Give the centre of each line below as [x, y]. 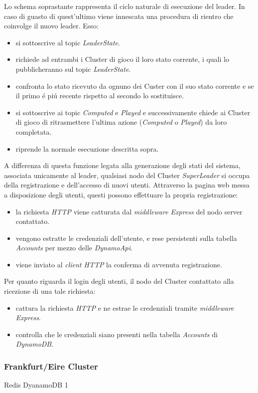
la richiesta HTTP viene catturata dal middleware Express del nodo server [129, 211]
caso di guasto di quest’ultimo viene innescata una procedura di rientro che [119, 16]
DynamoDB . [35, 344]
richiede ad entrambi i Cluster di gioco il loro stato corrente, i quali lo [122, 59]
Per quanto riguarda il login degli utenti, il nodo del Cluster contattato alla [119, 281]
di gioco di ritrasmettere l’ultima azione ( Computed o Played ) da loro [121, 122]
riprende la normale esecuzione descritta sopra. [87, 148]
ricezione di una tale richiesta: [50, 291]
